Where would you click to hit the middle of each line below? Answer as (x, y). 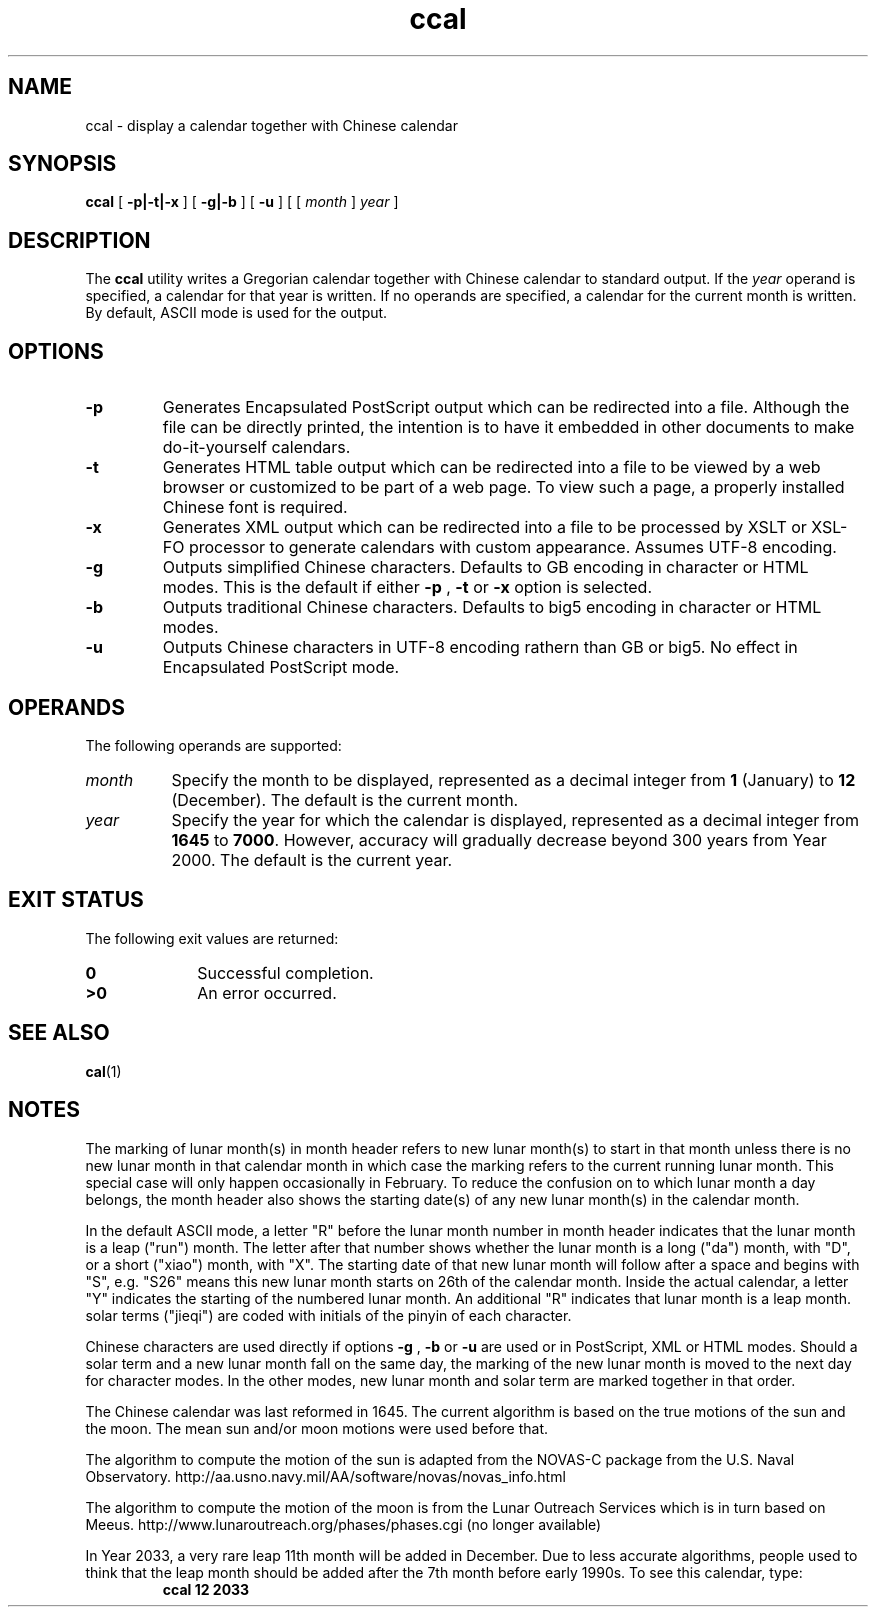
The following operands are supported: (213, 745)
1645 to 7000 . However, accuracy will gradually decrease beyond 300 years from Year (499, 839)
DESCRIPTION (79, 240)
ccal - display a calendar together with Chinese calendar (271, 125)
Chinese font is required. (255, 507)
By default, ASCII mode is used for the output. (236, 313)
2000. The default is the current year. (312, 859)
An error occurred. (267, 992)
